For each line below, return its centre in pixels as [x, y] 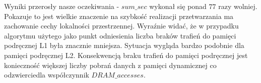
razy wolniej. [238, 6]
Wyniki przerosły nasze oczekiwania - [62, 6]
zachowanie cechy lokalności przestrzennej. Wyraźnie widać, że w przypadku [121, 26]
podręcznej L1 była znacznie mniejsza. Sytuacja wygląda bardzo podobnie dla [124, 45]
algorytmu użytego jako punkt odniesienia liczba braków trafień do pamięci [120, 35]
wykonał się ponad [178, 6]
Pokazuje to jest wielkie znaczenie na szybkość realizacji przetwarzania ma [119, 16]
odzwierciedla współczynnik [47, 75]
